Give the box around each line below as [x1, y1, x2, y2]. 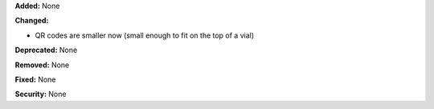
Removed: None [14, 60, 70, 70]
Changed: [14, 16, 49, 26]
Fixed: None [14, 75, 56, 84]
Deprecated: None [14, 45, 78, 55]
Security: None [14, 89, 67, 99]
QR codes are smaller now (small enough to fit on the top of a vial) [35, 30, 255, 40]
